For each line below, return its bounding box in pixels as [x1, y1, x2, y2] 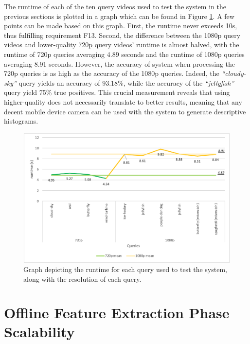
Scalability [4, 321, 75, 341]
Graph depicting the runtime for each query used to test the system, [23, 264, 227, 274]
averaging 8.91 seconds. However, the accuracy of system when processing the [4, 58, 235, 69]
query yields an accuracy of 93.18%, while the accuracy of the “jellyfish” [18, 77, 234, 88]
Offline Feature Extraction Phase [4, 302, 230, 322]
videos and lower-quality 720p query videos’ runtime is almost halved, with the [4, 39, 239, 50]
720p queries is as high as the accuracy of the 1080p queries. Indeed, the [4, 68, 219, 78]
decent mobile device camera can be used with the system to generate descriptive [4, 106, 246, 116]
